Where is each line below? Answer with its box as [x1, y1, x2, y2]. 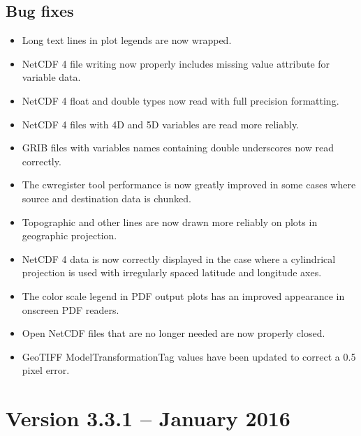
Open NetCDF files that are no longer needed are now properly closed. [22, 326, 325, 340]
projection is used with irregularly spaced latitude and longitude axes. [22, 265, 322, 280]
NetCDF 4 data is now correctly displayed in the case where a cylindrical [22, 251, 336, 266]
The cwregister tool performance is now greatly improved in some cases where [22, 177, 356, 192]
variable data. [22, 70, 81, 84]
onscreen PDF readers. [22, 302, 119, 317]
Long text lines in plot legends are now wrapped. [22, 33, 232, 47]
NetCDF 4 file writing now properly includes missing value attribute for [22, 56, 330, 70]
